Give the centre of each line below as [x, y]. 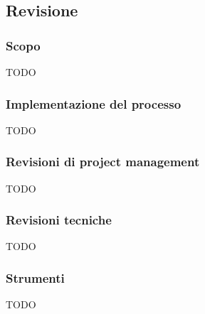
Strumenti [35, 277]
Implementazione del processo [94, 103]
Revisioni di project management [103, 162]
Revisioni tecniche [59, 220]
